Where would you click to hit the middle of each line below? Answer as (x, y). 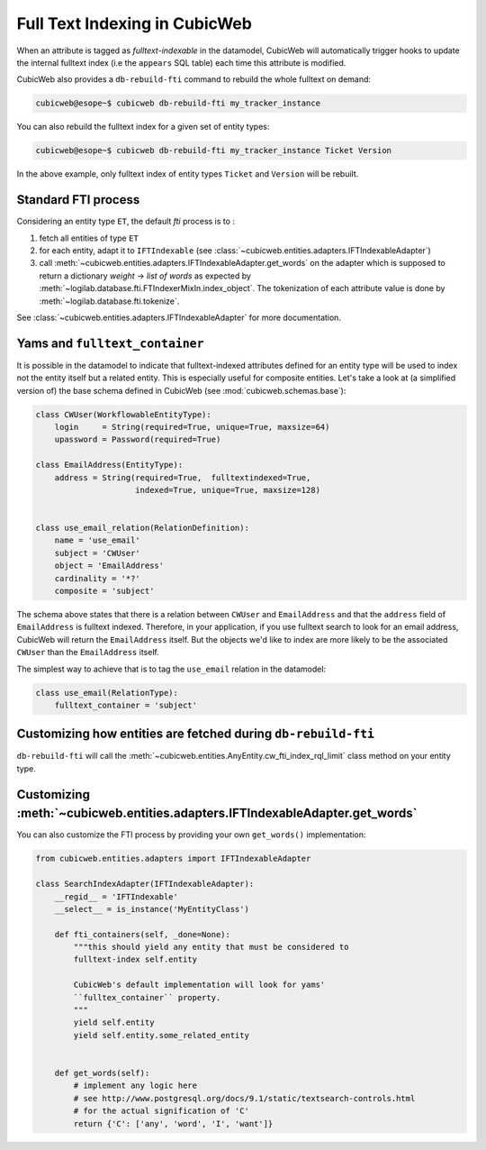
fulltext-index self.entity (135, 959)
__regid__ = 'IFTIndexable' (117, 896)
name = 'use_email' (98, 540)
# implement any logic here (135, 1086)
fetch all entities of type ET (89, 238)
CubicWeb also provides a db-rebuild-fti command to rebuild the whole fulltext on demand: (194, 79)
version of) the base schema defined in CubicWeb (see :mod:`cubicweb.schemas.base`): (181, 390)
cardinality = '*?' (98, 578)
